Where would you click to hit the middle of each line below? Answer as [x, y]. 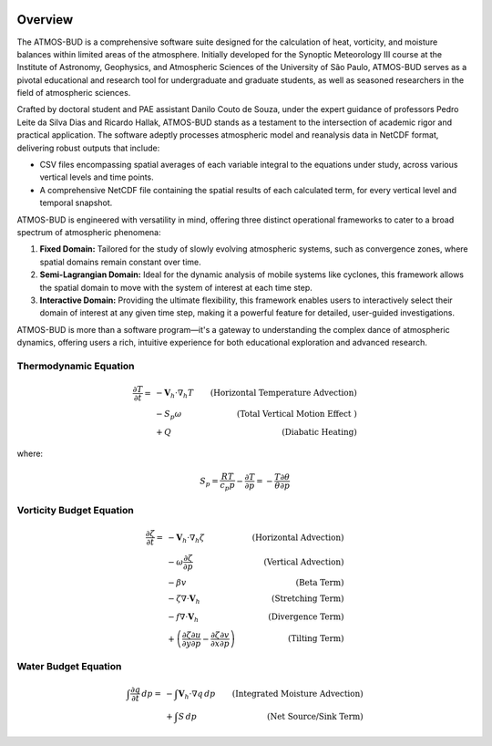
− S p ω [169, 415]
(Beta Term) [320, 583]
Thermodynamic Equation [76, 366]
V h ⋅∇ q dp [197, 695]
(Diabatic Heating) [319, 432]
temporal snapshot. [76, 203]
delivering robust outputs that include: [88, 148]
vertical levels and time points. [97, 177]
